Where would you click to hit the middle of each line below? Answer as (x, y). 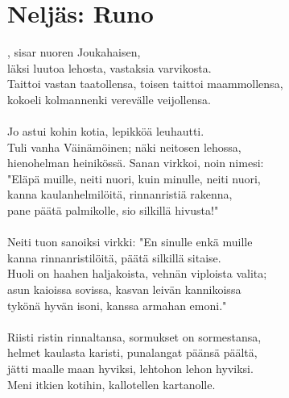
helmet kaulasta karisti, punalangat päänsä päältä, (132, 352)
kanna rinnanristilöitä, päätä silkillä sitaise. (114, 257)
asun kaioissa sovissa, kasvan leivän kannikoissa (124, 289)
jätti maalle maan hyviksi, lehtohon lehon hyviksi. (130, 368)
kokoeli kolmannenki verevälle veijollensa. (109, 99)
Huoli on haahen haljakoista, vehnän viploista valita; (137, 273)
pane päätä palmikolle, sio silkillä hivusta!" (113, 210)
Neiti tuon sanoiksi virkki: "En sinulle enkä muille (130, 242)
